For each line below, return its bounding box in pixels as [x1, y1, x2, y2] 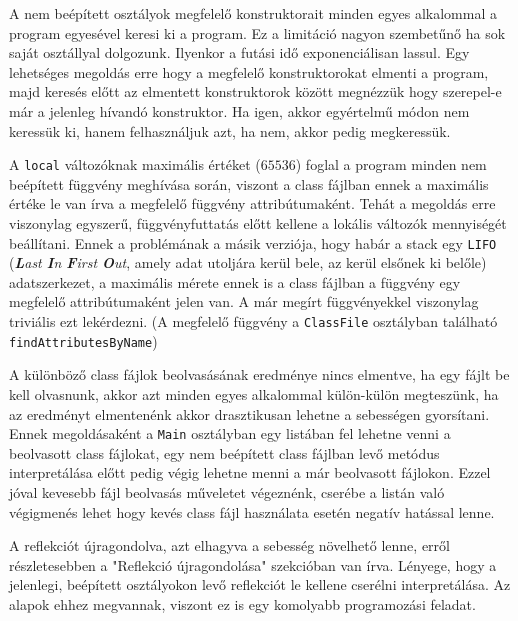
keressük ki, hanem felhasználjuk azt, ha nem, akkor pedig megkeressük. [9, 120, 451, 141]
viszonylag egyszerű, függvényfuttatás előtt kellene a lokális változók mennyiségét [9, 213, 507, 233]
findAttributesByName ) [9, 330, 158, 351]
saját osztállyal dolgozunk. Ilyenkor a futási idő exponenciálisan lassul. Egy [9, 42, 470, 63]
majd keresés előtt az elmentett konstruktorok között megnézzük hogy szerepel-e [9, 81, 502, 102]
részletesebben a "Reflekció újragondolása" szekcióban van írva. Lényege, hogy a [9, 554, 497, 575]
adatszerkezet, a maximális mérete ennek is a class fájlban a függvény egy [9, 271, 461, 292]
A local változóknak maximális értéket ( [9, 154, 261, 175]
